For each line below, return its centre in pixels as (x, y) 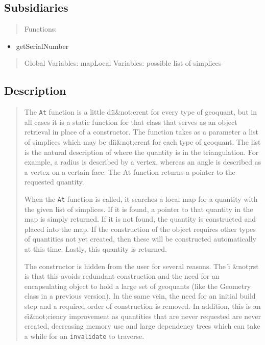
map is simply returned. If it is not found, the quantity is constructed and (140, 219)
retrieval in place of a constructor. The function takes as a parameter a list (141, 132)
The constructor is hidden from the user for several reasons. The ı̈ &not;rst (141, 266)
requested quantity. (54, 182)
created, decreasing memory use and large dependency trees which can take (142, 326)
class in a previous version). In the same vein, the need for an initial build (140, 296)
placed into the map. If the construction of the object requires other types (140, 229)
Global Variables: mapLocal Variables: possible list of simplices (123, 63)
